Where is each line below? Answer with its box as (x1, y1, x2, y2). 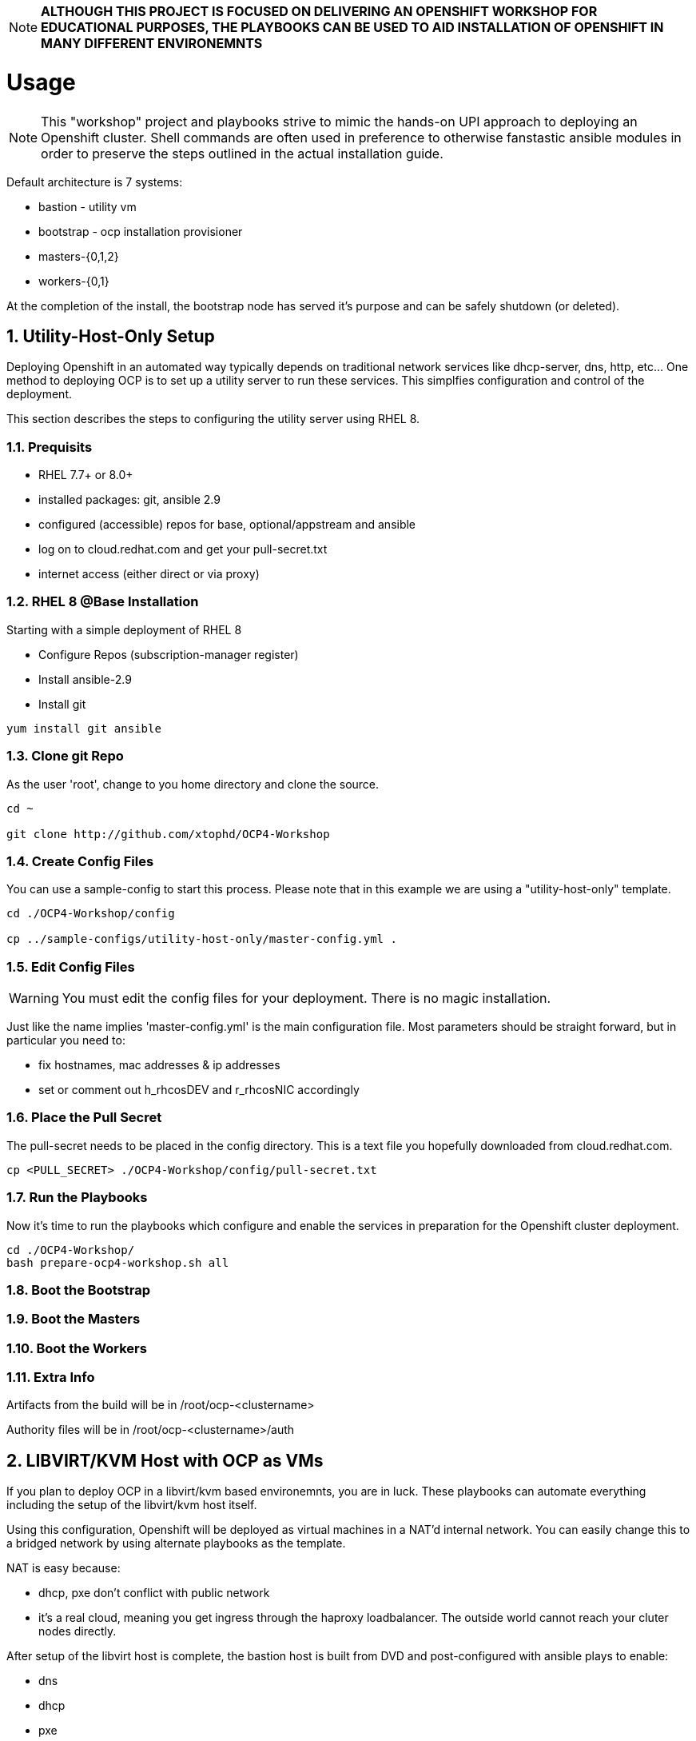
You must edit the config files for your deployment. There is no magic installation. (62, 990, 551, 1007)
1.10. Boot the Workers (6, 1340, 147, 1356)
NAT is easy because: (6, 1561, 121, 1575)
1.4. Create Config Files (6, 853, 154, 869)
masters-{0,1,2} (38, 249, 119, 263)
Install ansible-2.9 (38, 672, 132, 686)
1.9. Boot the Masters (6, 1311, 141, 1328)
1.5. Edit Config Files (6, 958, 135, 975)
